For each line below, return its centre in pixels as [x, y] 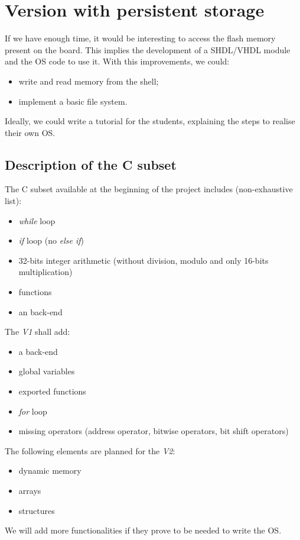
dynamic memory [50, 471]
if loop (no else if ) [51, 240]
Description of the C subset [91, 164]
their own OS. [30, 132]
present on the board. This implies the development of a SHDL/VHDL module [148, 49]
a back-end [38, 351]
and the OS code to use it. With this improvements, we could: [117, 61]
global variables [47, 371]
